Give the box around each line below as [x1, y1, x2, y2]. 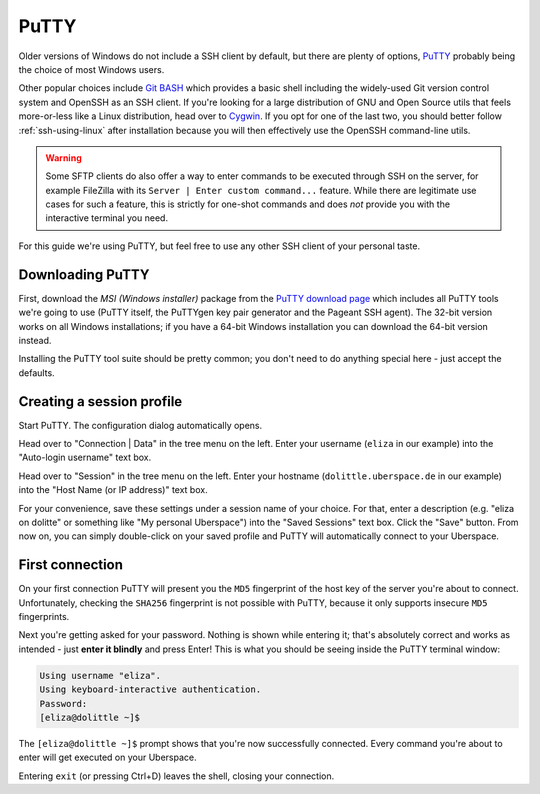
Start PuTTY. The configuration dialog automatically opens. [18, 419, 263, 431]
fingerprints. [18, 611, 70, 623]
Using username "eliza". [39, 670, 162, 681]
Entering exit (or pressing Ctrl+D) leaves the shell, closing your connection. [18, 770, 335, 782]
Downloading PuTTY [18, 266, 150, 283]
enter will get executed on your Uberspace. [18, 751, 197, 764]
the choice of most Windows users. [18, 63, 165, 75]
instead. [18, 334, 52, 346]
